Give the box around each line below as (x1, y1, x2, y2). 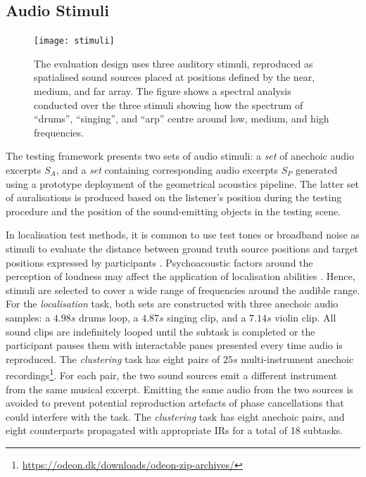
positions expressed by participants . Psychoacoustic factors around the (6, 255, 313, 269)
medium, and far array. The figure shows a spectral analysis (34, 84, 291, 98)
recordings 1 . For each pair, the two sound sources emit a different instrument (6, 366, 338, 382)
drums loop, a (78, 310, 139, 324)
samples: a (6, 310, 51, 324)
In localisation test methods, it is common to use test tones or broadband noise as (6, 227, 360, 242)
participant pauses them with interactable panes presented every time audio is (6, 338, 343, 352)
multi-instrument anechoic (241, 351, 354, 366)
